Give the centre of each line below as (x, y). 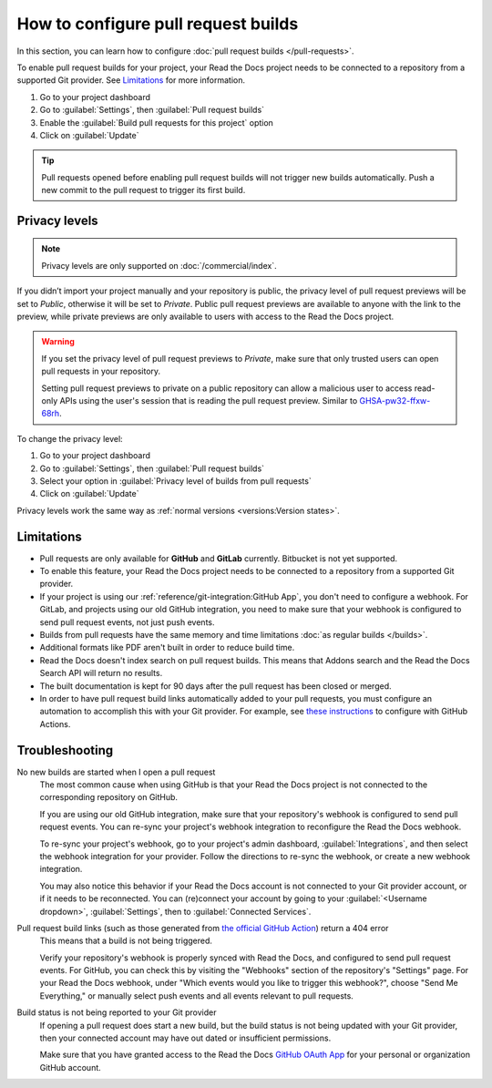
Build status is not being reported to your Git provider (117, 1012)
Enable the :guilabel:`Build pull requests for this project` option (156, 122)
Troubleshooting (65, 750)
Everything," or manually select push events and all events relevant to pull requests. (197, 996)
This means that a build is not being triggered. (126, 941)
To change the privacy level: (70, 438)
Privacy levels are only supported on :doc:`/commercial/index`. (159, 265)
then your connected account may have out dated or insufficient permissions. (185, 1038)
